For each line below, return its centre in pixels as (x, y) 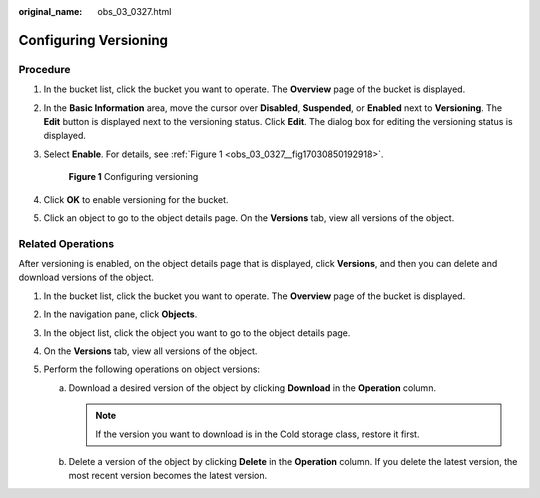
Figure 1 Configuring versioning (133, 177)
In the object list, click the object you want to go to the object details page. (197, 332)
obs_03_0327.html (134, 11)
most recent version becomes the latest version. (168, 476)
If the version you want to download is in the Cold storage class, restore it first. (257, 434)
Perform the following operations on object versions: (151, 369)
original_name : (50, 11)
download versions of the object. (86, 277)
